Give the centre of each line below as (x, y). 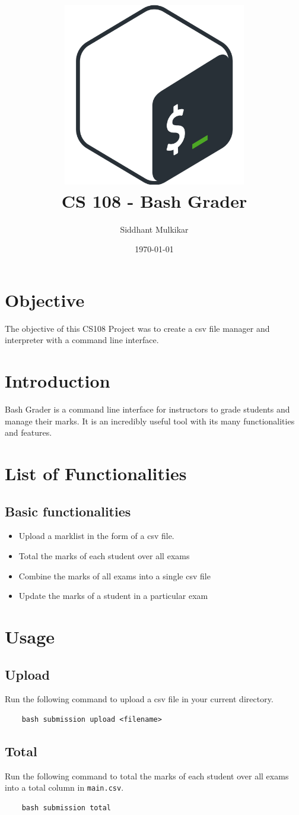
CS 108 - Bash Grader (154, 200)
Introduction (58, 381)
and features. (28, 432)
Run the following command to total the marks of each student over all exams (147, 776)
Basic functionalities (68, 511)
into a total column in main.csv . (64, 787)
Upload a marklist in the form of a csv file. (96, 536)
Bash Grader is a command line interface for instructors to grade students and (147, 409)
